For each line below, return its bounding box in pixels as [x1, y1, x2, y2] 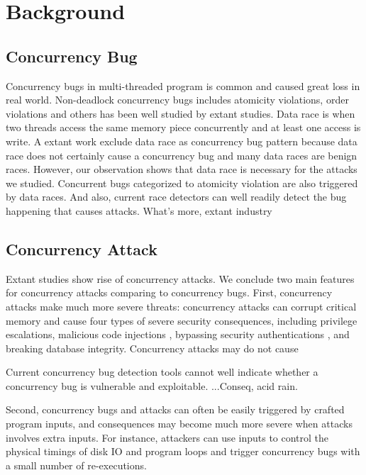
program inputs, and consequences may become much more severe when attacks [6, 416, 353, 431]
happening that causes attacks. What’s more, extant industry [6, 203, 272, 218]
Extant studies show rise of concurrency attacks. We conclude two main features [6, 271, 355, 286]
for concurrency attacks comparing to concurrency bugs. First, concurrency [6, 285, 333, 300]
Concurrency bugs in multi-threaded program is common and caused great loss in [6, 78, 360, 93]
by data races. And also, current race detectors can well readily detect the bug [6, 189, 347, 204]
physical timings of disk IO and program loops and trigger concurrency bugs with [6, 444, 360, 459]
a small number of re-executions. [6, 457, 147, 472]
